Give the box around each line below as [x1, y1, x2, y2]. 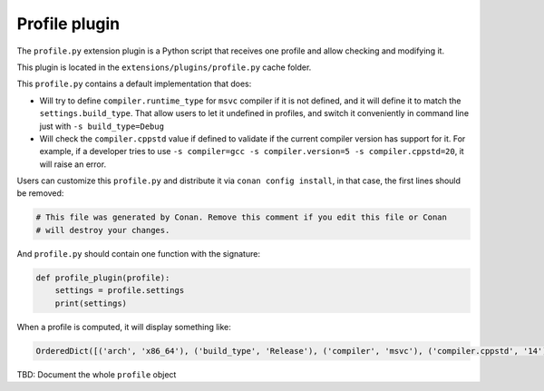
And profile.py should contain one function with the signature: [16, 248, 260, 259]
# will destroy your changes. [35, 225, 170, 235]
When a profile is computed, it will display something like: [16, 321, 231, 332]
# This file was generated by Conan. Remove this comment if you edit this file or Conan [35, 212, 448, 222]
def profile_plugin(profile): [35, 272, 170, 283]
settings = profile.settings [54, 286, 185, 296]
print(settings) [54, 298, 127, 308]
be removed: [16, 188, 64, 199]
